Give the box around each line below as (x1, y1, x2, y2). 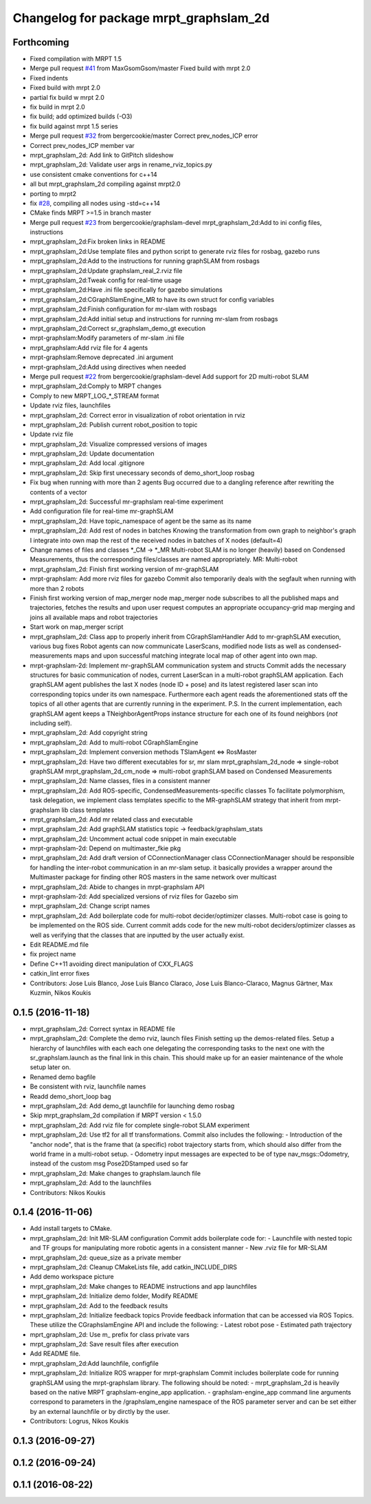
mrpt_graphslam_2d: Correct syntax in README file (30, 1024, 175, 1033)
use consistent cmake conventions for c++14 (30, 170, 157, 178)
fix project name (30, 950, 76, 958)
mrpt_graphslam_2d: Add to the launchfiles (30, 1179, 152, 1187)
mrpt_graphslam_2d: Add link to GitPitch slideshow (30, 151, 174, 159)
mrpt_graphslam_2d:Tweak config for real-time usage (30, 276, 182, 285)
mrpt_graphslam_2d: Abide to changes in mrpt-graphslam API (30, 883, 205, 891)
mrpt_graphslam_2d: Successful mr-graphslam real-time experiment (30, 497, 223, 506)
